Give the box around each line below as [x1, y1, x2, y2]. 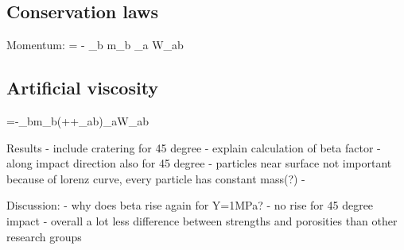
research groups [6, 228, 82, 244]
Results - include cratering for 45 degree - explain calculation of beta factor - [6, 139, 381, 156]
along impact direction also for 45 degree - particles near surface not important [6, 155, 392, 171]
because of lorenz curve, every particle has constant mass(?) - [6, 170, 305, 187]
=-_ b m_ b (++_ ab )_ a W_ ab [6, 113, 150, 129]
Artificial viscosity [6, 75, 159, 100]
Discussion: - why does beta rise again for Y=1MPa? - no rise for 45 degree [6, 197, 374, 213]
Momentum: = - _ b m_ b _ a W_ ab [6, 37, 184, 53]
